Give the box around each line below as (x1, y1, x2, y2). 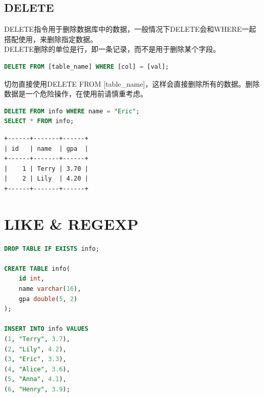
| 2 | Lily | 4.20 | (4, 175, 89, 183)
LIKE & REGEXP (4, 213, 139, 234)
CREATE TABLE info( (4, 265, 70, 272)
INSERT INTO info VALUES (4, 325, 89, 333)
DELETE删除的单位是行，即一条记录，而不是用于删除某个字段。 (4, 44, 221, 54)
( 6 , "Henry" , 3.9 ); (4, 385, 70, 393)
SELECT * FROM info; (4, 117, 74, 125)
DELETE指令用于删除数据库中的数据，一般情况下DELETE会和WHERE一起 (4, 24, 256, 34)
